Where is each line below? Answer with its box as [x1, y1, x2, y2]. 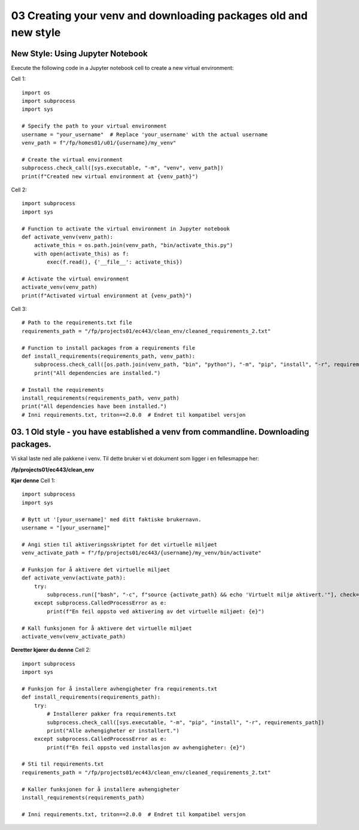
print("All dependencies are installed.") [34, 370, 161, 376]
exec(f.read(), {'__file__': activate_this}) [47, 259, 182, 266]
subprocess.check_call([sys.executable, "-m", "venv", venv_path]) [22, 164, 224, 172]
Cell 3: [11, 306, 27, 313]
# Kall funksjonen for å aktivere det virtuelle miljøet [22, 625, 193, 631]
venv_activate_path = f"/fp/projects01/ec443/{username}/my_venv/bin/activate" [22, 550, 261, 556]
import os [22, 89, 50, 96]
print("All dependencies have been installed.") [22, 403, 167, 410]
